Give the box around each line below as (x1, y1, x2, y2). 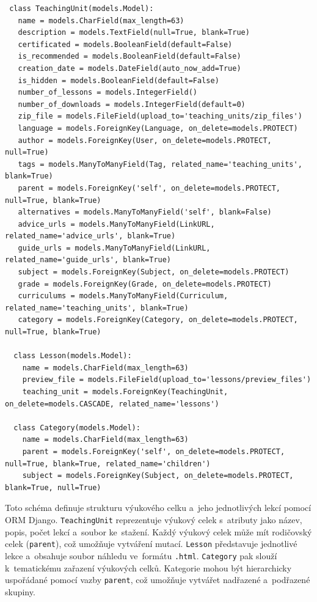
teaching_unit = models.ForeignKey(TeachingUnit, (22, 387, 228, 396)
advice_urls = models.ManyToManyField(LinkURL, (18, 219, 215, 229)
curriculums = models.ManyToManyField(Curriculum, (18, 292, 228, 301)
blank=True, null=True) (5, 483, 101, 492)
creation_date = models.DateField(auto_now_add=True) (18, 64, 241, 73)
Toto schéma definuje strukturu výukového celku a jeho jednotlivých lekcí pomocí (5, 501, 312, 514)
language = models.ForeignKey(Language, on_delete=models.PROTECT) (18, 123, 298, 133)
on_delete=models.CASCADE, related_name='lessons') (5, 399, 219, 408)
